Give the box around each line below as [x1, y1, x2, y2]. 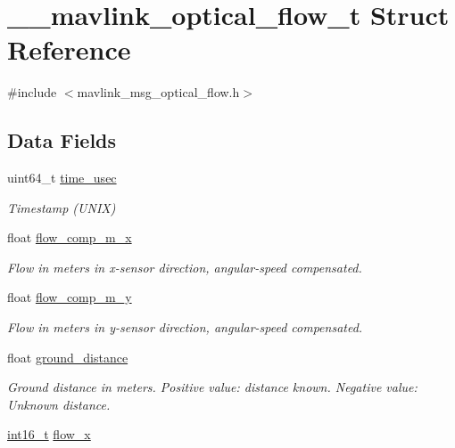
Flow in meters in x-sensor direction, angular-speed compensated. [7, 257, 362, 276]
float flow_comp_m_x [7, 228, 132, 247]
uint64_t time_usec [7, 168, 117, 187]
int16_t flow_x [7, 425, 91, 444]
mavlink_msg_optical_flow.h [77, 83, 240, 102]
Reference [7, 31, 131, 68]
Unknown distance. [7, 395, 111, 413]
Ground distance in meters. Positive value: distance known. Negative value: [7, 378, 418, 396]
